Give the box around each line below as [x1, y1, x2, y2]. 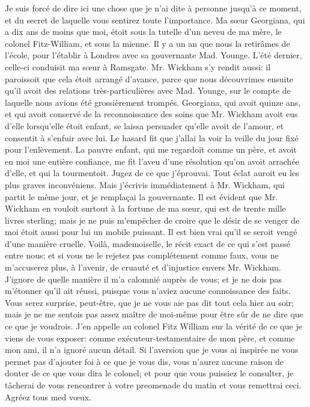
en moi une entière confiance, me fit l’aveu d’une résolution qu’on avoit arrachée [5, 155, 299, 167]
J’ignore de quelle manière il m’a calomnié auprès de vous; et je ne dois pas [5, 272, 282, 285]
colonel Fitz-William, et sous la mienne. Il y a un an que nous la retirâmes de [5, 37, 290, 49]
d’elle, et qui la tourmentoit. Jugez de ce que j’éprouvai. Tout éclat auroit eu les [5, 167, 299, 179]
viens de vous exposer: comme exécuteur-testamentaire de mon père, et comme [5, 331, 295, 344]
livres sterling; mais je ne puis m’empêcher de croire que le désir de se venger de [5, 213, 300, 226]
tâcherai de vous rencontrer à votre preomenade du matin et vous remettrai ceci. [5, 379, 302, 391]
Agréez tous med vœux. [5, 390, 91, 403]
